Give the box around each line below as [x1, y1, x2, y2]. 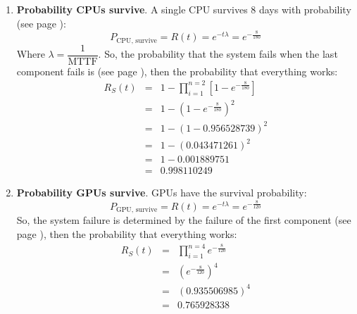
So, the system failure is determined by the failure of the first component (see [16, 213, 351, 227]
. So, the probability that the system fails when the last [98, 46, 338, 61]
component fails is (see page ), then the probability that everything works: [16, 63, 338, 78]
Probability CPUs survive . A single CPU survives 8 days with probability [16, 2, 351, 16]
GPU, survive [115, 206, 158, 214]
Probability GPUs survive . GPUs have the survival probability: [16, 185, 307, 200]
